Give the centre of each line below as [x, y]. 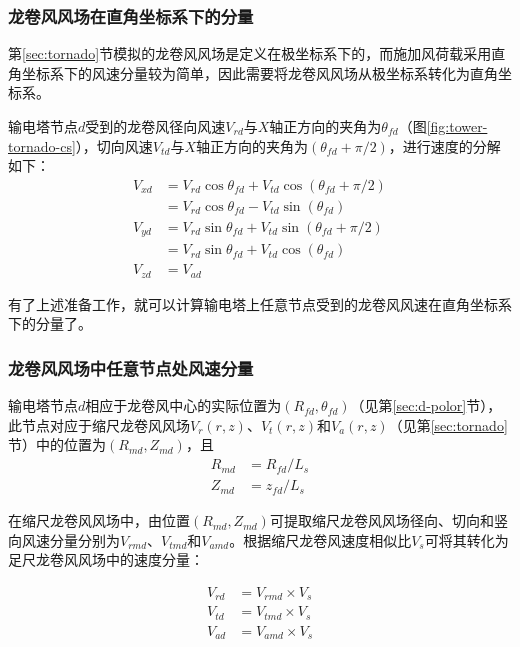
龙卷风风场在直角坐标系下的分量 [131, 15]
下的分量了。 [50, 323]
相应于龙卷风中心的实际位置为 [183, 405]
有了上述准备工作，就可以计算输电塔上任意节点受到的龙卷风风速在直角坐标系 [260, 303]
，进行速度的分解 [444, 145]
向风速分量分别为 [64, 539]
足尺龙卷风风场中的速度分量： [106, 559]
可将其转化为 [466, 539]
